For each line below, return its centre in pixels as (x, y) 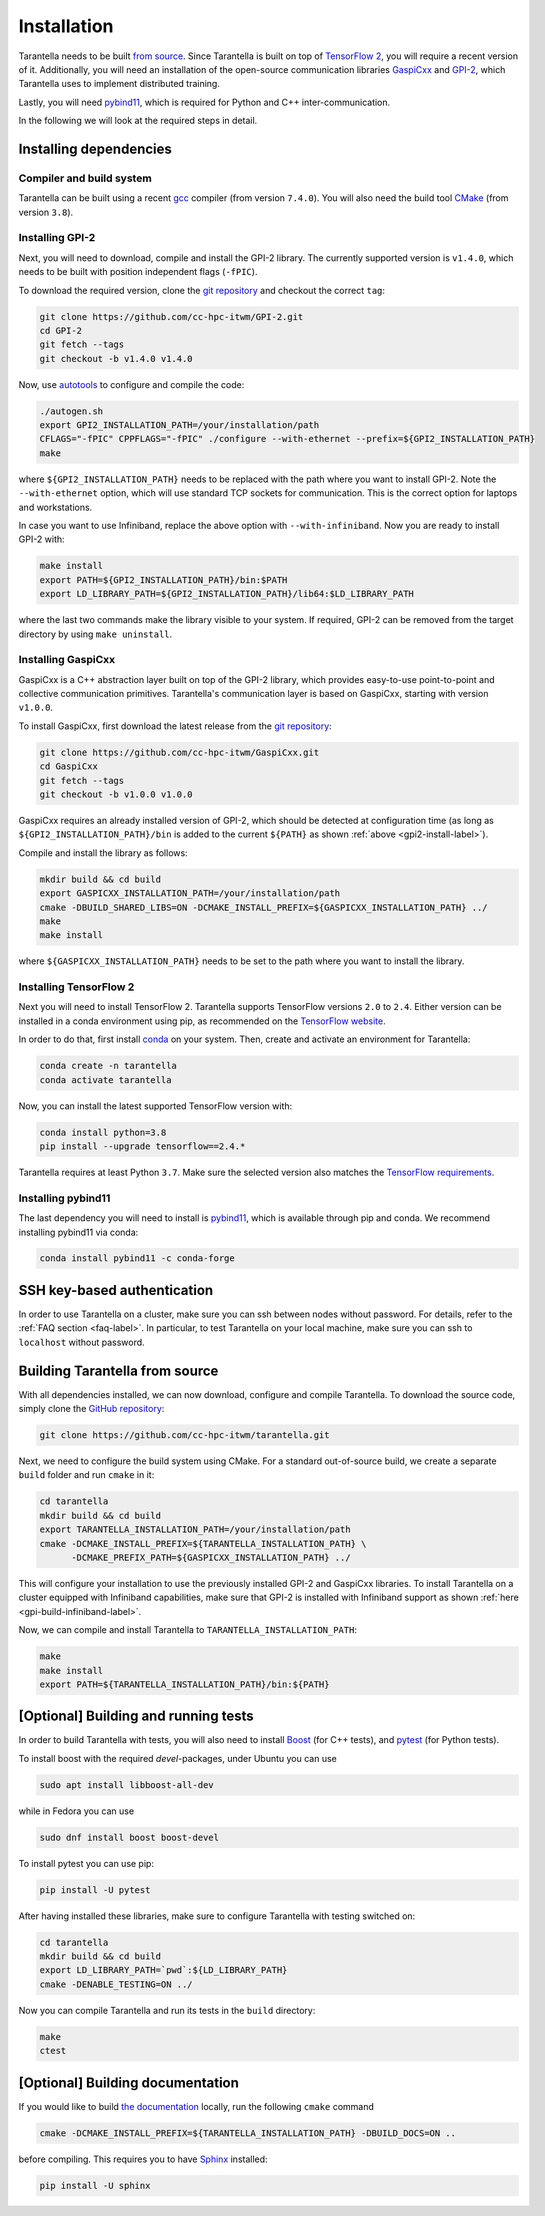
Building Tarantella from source (118, 1370)
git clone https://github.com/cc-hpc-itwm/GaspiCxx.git (179, 752)
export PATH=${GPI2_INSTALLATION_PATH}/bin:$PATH (163, 579)
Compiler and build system (85, 178)
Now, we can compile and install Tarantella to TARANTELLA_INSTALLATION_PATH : (187, 1630)
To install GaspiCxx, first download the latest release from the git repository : (175, 726)
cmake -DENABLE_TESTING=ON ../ (116, 1984)
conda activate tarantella (105, 1079)
